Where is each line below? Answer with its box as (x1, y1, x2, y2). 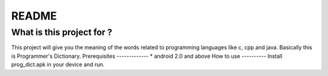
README (11, 9, 57, 22)
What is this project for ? (11, 27, 112, 38)
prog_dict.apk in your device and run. (11, 61, 104, 68)
